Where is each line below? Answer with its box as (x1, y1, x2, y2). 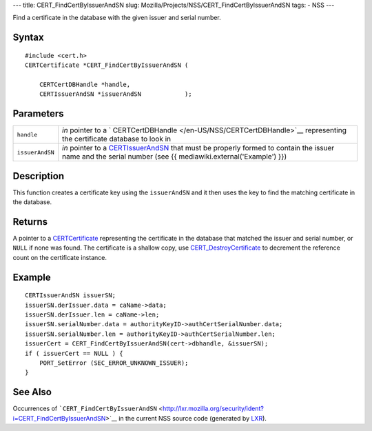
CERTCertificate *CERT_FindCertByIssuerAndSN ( (25, 61, 189, 69)
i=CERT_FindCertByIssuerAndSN (12, 414, 106, 422)
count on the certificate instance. (12, 253, 107, 261)
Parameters (12, 108, 64, 120)
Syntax (12, 32, 44, 43)
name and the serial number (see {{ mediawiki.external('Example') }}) (62, 152, 287, 161)
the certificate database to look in (62, 134, 172, 144)
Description (12, 170, 65, 182)
